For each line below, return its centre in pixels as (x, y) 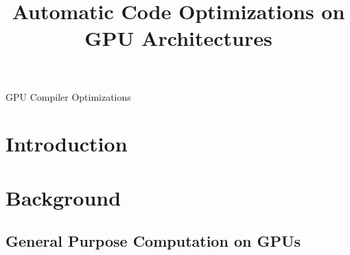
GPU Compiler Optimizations (68, 96)
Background (63, 197)
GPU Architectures (178, 38)
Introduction (67, 144)
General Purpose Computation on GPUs (153, 241)
